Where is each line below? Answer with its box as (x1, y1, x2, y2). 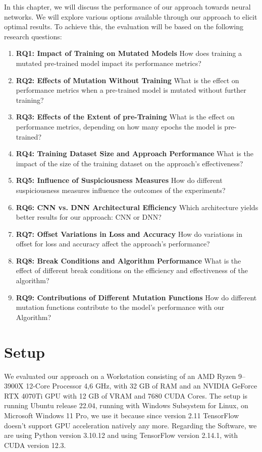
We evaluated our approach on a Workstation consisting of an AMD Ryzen (4, 370, 236, 381)
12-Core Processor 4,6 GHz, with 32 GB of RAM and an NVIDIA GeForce (26, 380, 257, 391)
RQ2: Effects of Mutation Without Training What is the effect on (16, 75, 239, 85)
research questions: (4, 31, 62, 41)
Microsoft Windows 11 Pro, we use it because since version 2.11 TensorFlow (4, 410, 239, 420)
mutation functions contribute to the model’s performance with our (16, 302, 225, 312)
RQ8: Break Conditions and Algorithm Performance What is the (16, 255, 241, 266)
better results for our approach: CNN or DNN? (16, 212, 162, 222)
